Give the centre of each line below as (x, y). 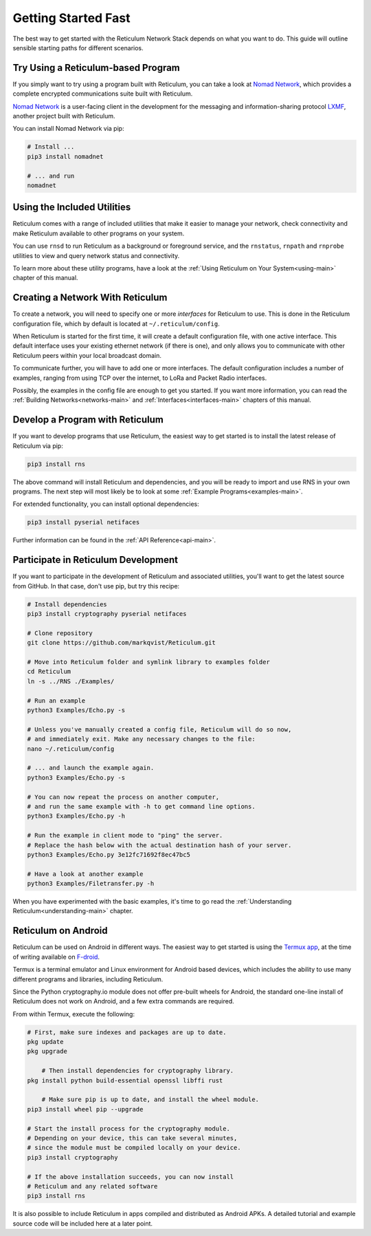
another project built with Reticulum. (64, 116)
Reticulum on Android (60, 931)
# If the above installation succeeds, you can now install (131, 1176)
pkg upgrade (47, 1052)
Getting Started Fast (71, 18)
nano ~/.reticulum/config (71, 749)
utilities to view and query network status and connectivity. (96, 255)
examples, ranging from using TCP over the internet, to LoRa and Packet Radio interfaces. (140, 378)
